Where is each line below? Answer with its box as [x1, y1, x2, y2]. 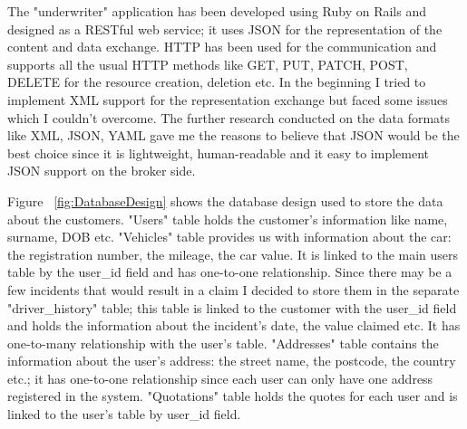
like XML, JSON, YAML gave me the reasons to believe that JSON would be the [7, 126, 460, 145]
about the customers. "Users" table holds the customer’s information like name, [7, 209, 448, 228]
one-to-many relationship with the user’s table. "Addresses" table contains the [7, 333, 439, 352]
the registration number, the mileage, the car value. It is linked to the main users [7, 244, 459, 263]
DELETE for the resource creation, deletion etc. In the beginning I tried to [7, 72, 426, 91]
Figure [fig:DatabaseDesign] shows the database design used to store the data [7, 191, 443, 210]
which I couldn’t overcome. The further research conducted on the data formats [7, 108, 451, 127]
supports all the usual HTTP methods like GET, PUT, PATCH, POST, [7, 54, 408, 73]
